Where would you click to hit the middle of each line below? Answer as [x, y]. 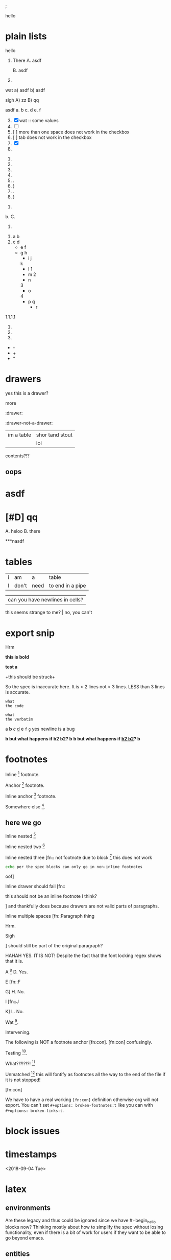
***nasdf [15, 541]
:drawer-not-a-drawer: [29, 423]
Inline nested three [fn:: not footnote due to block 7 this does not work [79, 857]
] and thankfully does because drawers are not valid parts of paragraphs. [82, 906]
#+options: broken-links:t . [35, 1110]
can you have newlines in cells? [45, 600]
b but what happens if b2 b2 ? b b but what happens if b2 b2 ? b [73, 739]
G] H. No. [15, 992]
